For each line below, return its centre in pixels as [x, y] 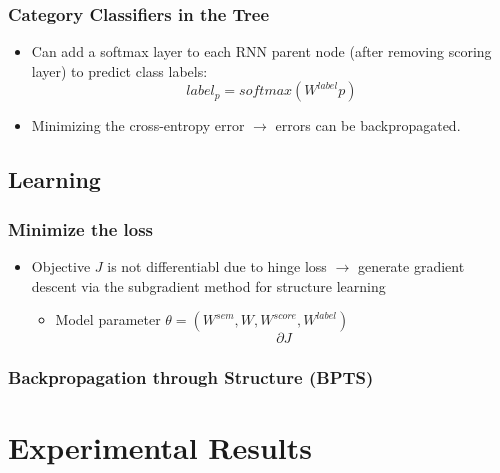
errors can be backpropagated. [368, 125]
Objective [61, 266]
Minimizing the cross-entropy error [138, 125]
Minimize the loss [81, 228]
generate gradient [411, 266]
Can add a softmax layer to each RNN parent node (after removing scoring [261, 51]
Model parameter [108, 319]
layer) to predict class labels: [119, 70]
